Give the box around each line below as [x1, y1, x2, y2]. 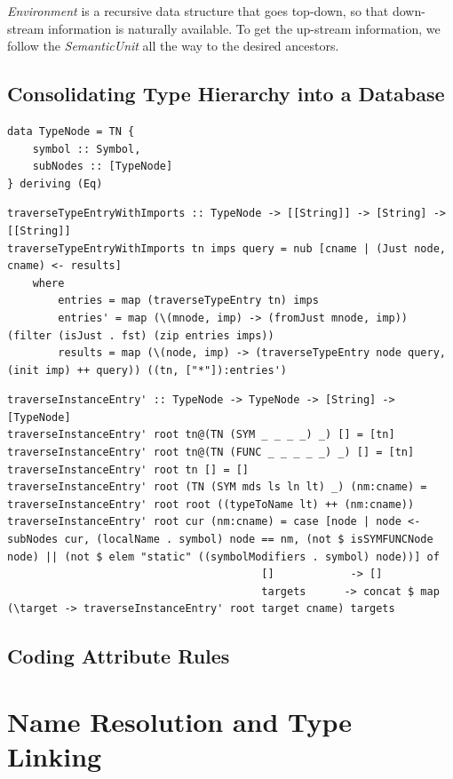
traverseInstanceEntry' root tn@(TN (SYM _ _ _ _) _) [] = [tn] [7, 428, 395, 441]
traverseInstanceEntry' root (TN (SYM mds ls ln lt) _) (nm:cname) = [7, 481, 427, 494]
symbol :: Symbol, [32, 142, 141, 155]
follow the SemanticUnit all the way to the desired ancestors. [7, 36, 339, 55]
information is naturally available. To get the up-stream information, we [47, 19, 441, 37]
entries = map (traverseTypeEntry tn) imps [58, 294, 319, 307]
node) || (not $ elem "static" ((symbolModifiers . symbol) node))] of [7, 550, 440, 563]
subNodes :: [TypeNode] [32, 160, 173, 173]
